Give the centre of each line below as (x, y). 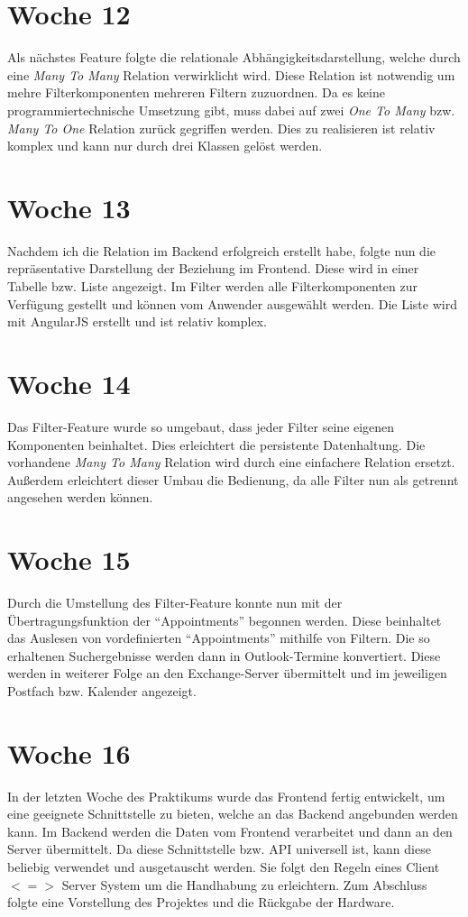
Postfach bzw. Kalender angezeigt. (102, 690)
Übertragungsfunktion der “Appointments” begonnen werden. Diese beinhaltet (225, 620)
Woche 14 (69, 383)
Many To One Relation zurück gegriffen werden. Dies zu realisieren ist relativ (221, 128)
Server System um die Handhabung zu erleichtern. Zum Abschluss (244, 884)
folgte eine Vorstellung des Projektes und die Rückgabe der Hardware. (201, 902)
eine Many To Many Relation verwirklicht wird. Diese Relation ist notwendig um (231, 74)
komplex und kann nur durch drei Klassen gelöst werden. (165, 146)
